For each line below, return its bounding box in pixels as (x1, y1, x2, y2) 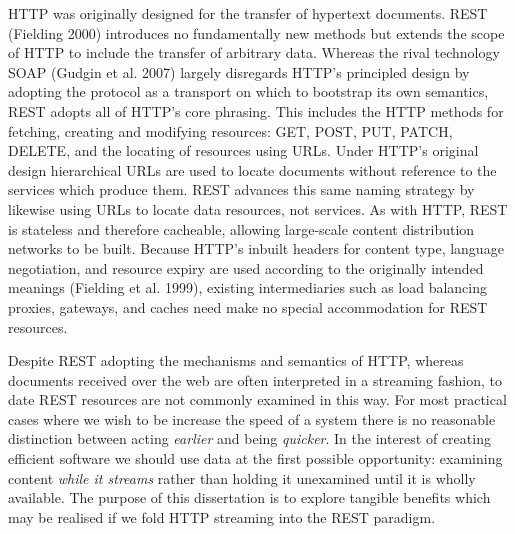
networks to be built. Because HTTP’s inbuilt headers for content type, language (8, 238, 504, 259)
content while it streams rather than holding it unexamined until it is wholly (8, 467, 476, 488)
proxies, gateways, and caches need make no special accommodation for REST (8, 296, 488, 317)
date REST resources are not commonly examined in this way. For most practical (8, 389, 507, 410)
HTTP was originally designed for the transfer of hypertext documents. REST (8, 3, 488, 23)
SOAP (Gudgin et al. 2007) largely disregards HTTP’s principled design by (8, 61, 470, 82)
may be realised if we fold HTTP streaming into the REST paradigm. (8, 506, 436, 527)
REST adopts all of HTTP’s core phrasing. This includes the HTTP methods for (8, 100, 504, 121)
